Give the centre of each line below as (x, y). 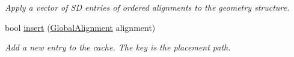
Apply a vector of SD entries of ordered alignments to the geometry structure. (147, 7)
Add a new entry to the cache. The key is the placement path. (118, 47)
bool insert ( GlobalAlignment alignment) (80, 27)
